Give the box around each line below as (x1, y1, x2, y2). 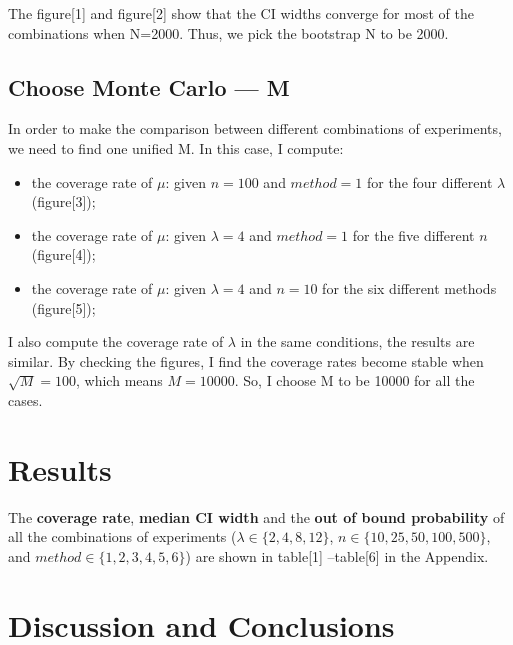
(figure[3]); (31, 191, 96, 212)
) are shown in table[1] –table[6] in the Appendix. (185, 545, 489, 566)
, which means (76, 370, 163, 391)
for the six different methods (322, 277, 497, 298)
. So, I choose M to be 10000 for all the (234, 370, 475, 391)
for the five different (352, 224, 475, 245)
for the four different (366, 171, 493, 192)
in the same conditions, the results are (240, 331, 475, 352)
